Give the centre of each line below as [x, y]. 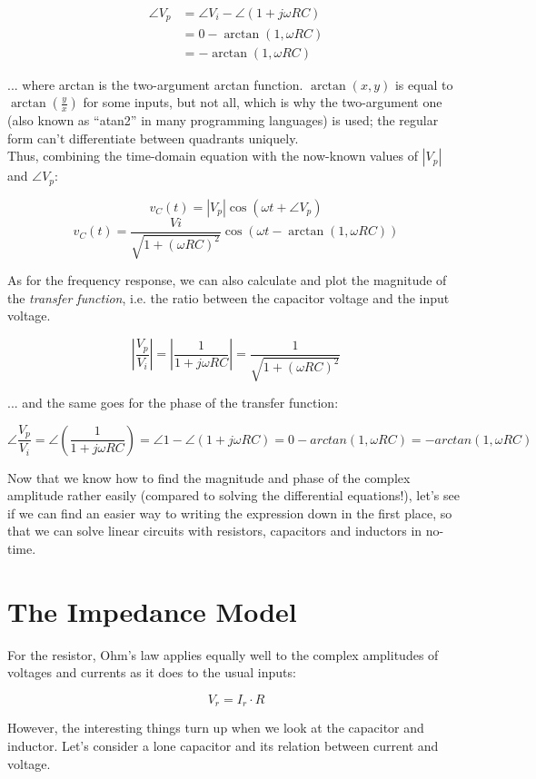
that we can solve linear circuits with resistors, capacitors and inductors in [215, 531]
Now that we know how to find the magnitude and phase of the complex [209, 477]
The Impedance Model [152, 611]
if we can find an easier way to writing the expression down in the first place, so [230, 513]
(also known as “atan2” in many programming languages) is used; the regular [223, 120]
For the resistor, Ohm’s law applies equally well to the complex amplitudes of [223, 654]
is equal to [424, 84]
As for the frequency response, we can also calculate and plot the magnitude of [227, 280]
